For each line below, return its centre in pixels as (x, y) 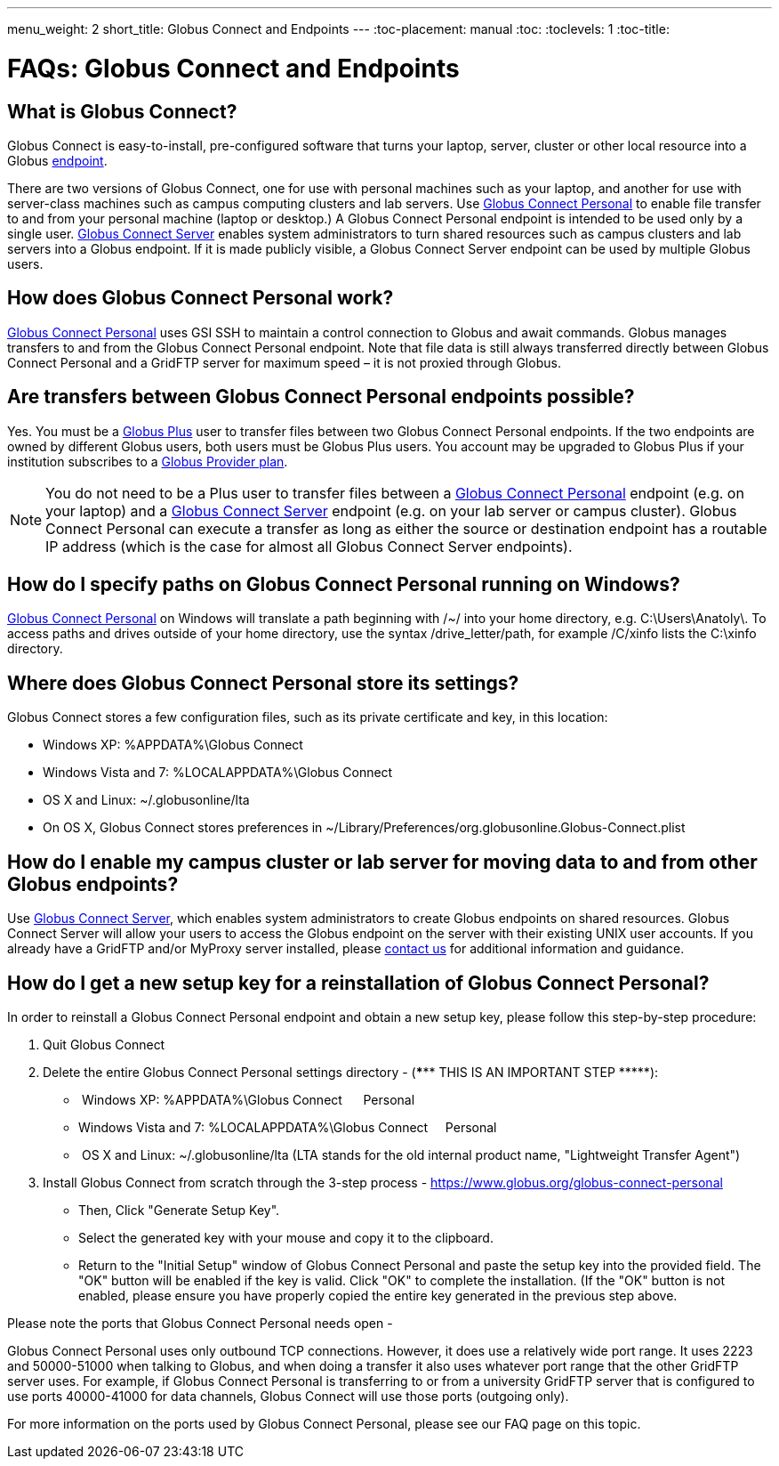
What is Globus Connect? (122, 111)
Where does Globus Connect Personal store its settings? (263, 683)
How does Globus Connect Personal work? (201, 298)
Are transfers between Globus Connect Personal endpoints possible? (321, 397)
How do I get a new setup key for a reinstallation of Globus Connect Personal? (358, 983)
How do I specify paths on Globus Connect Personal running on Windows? (344, 585)
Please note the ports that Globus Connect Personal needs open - (200, 1323)
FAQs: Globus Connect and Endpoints (233, 68)
